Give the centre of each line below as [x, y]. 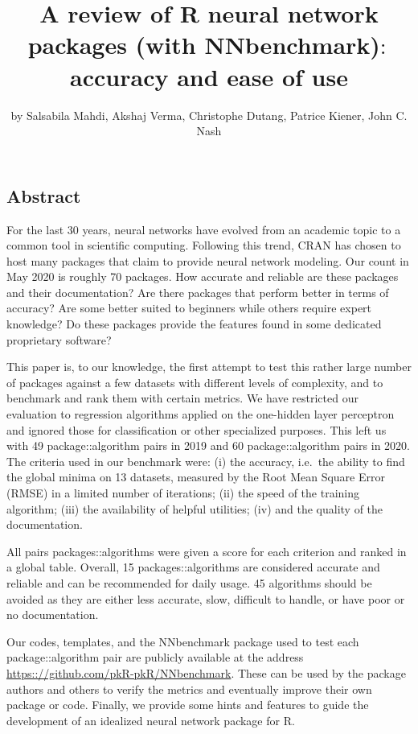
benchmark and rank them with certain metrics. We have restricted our [182, 398]
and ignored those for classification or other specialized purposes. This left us [197, 429]
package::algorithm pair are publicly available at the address [155, 657]
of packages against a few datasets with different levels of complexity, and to [195, 382]
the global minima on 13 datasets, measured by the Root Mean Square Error [196, 477]
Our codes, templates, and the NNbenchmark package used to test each [183, 641]
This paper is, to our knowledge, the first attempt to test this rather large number [209, 367]
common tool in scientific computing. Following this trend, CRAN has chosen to [204, 245]
